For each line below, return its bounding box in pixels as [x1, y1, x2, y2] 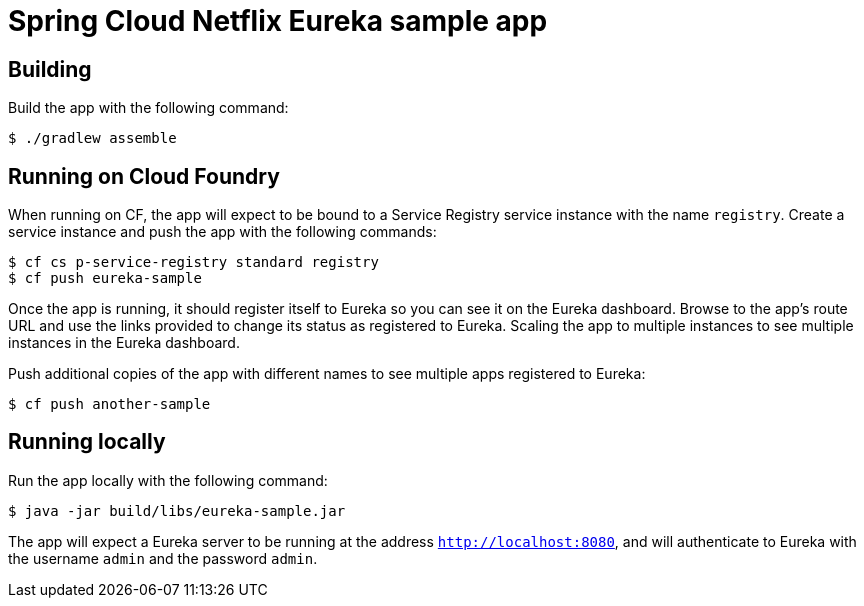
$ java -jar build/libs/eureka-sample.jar [8, 502, 346, 519]
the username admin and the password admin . [8, 549, 318, 567]
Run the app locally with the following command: [8, 471, 328, 489]
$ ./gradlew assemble [8, 130, 177, 147]
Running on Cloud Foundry [8, 163, 280, 189]
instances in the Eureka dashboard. [8, 334, 240, 352]
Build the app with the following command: [8, 99, 289, 117]
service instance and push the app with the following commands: [8, 223, 437, 241]
